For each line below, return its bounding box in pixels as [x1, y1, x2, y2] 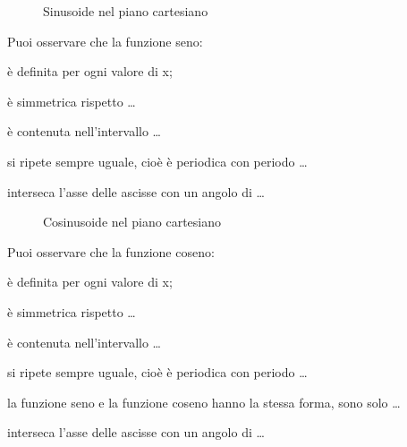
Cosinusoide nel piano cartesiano [43, 212, 221, 231]
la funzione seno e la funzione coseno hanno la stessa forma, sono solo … [7, 392, 401, 411]
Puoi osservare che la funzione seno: [7, 31, 203, 50]
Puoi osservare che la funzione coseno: [7, 242, 215, 261]
